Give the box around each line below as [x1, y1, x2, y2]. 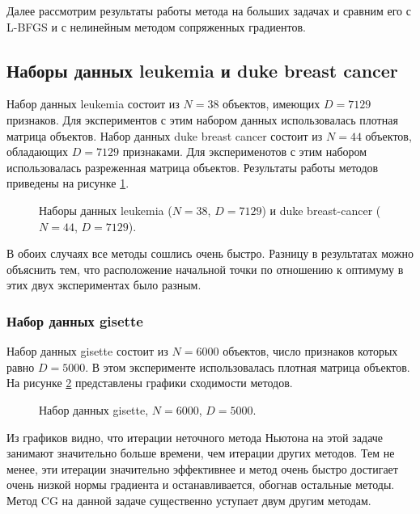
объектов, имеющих [223, 95, 320, 112]
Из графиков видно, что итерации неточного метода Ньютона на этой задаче [6, 428, 384, 445]
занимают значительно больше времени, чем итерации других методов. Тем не [6, 444, 395, 461]
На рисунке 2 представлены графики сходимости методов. [6, 374, 293, 391]
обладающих [6, 143, 69, 160]
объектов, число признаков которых [223, 343, 398, 360]
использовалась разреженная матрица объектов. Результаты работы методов [6, 158, 379, 175]
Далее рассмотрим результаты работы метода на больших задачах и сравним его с [6, 2, 411, 19]
